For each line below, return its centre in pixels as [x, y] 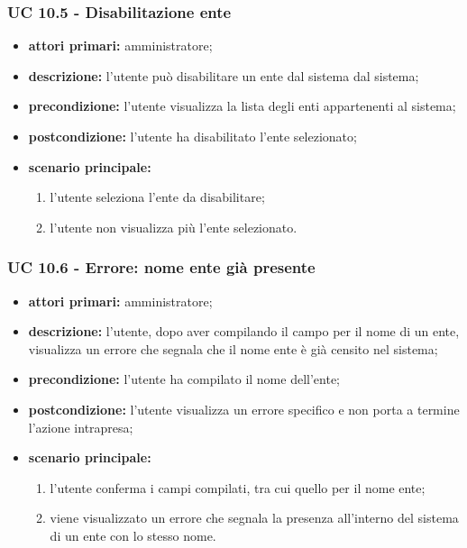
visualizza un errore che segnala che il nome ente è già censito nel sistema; [233, 348]
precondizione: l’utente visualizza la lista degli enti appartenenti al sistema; [242, 106]
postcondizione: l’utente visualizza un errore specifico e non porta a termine [244, 409]
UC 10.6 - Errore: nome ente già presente [161, 267]
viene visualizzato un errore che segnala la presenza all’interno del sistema [254, 518]
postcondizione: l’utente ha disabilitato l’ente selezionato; [192, 136]
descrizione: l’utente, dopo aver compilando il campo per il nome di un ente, [244, 331]
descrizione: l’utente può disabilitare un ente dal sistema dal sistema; [224, 75]
